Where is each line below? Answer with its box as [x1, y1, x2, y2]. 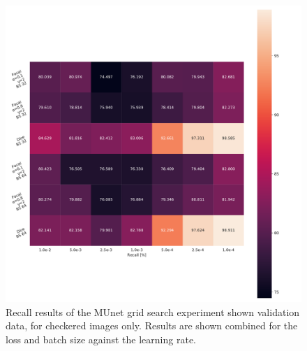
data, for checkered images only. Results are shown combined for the [6, 318, 298, 333]
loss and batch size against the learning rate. [6, 331, 196, 346]
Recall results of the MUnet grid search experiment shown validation [6, 304, 300, 319]
